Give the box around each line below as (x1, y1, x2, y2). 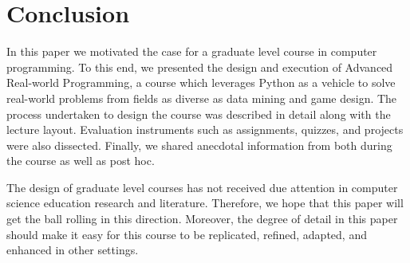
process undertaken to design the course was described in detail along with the (6, 105, 391, 122)
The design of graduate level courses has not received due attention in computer (6, 179, 398, 195)
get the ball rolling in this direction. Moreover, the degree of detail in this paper (6, 210, 398, 227)
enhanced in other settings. (6, 241, 139, 258)
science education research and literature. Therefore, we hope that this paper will (6, 194, 404, 211)
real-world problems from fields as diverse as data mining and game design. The (6, 89, 397, 106)
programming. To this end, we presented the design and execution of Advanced (6, 58, 393, 75)
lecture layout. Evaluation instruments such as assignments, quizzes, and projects (6, 121, 404, 138)
